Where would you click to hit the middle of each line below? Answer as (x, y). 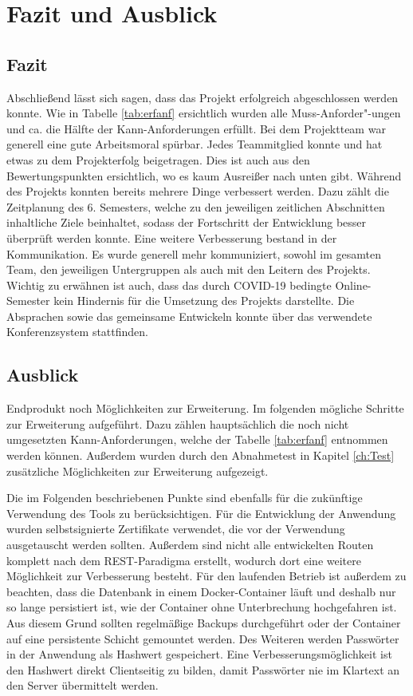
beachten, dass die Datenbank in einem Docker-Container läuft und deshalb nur (201, 591)
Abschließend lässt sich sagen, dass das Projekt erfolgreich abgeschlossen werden (203, 97)
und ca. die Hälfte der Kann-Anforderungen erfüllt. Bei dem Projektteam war (196, 128)
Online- (353, 285)
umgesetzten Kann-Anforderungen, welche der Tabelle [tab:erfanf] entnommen (197, 439)
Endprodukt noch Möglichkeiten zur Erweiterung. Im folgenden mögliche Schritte (205, 408)
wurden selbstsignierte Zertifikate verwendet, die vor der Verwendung (176, 529)
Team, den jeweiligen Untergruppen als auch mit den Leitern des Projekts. (189, 269)
